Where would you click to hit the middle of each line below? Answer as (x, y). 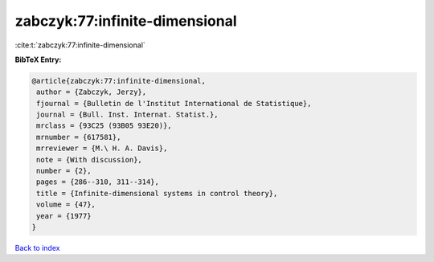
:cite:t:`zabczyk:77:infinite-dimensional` (80, 45)
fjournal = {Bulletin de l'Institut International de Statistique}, (174, 103)
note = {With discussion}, (89, 160)
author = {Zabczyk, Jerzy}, (92, 92)
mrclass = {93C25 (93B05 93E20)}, (104, 126)
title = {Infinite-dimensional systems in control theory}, (157, 193)
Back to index (37, 248)
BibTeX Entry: (38, 59)
